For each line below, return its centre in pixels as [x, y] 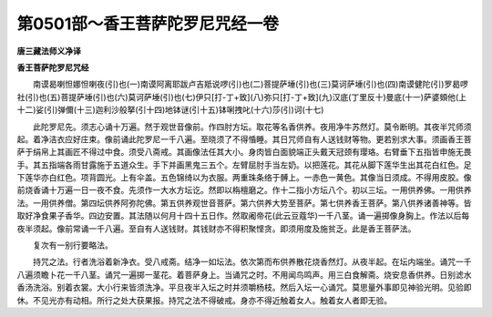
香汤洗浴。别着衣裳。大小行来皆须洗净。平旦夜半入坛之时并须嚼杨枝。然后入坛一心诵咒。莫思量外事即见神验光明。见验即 [244, 288]
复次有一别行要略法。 [72, 245]
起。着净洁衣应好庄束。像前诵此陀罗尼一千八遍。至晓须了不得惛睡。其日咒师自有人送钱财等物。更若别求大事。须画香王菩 [244, 139]
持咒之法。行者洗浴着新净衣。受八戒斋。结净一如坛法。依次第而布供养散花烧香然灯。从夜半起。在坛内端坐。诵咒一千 [252, 262]
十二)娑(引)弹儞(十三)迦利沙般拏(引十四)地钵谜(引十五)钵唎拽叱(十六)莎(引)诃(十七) [170, 110]
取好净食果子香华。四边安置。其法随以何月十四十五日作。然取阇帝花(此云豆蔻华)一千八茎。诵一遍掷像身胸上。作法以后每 [243, 216]
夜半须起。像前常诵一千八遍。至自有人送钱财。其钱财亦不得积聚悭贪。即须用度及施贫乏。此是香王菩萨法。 [216, 229]
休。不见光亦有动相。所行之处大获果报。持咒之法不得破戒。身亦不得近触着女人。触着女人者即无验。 [204, 300]
